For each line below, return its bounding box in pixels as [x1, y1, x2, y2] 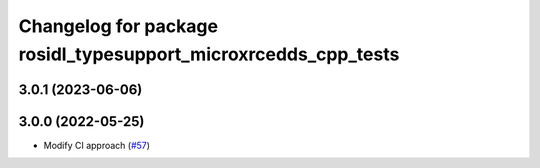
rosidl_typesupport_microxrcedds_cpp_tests [18, 43, 400, 65]
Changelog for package [18, 15, 219, 37]
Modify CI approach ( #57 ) [43, 139, 150, 151]
